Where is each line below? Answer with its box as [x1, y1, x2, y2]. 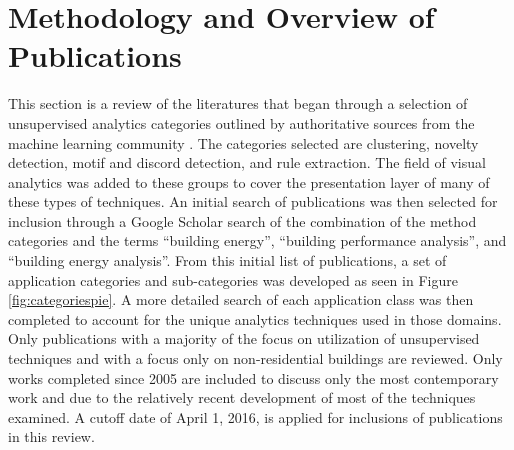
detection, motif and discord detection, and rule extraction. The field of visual [8, 152, 486, 173]
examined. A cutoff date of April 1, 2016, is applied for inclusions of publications [8, 406, 503, 427]
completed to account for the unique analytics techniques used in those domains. [8, 308, 502, 329]
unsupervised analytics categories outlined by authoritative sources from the [8, 112, 475, 133]
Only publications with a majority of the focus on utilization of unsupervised [8, 328, 480, 349]
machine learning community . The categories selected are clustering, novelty [8, 132, 479, 153]
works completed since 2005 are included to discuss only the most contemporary [8, 367, 499, 388]
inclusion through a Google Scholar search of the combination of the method [8, 210, 477, 231]
